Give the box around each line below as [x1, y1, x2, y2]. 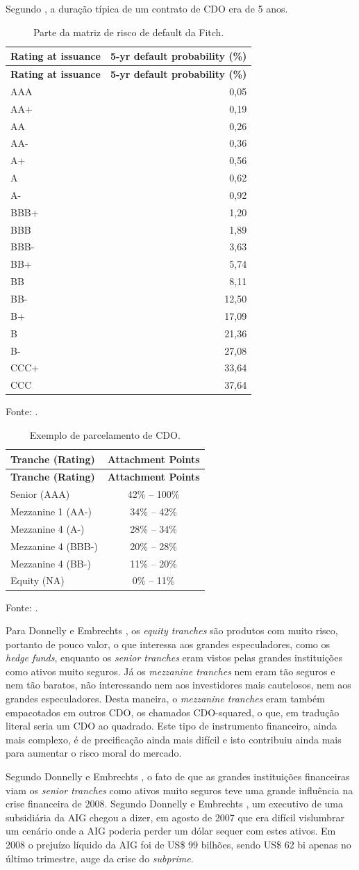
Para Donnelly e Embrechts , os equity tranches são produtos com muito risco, [6, 623, 338, 638]
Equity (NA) [10, 573, 65, 588]
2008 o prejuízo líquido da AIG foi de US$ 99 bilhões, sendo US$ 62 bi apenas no [6, 837, 351, 851]
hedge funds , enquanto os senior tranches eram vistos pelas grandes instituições [6, 650, 342, 665]
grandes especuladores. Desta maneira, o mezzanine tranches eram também [6, 691, 325, 706]
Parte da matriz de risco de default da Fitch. [33, 24, 224, 39]
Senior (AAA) [10, 487, 70, 501]
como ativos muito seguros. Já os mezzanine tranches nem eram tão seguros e [6, 663, 335, 678]
